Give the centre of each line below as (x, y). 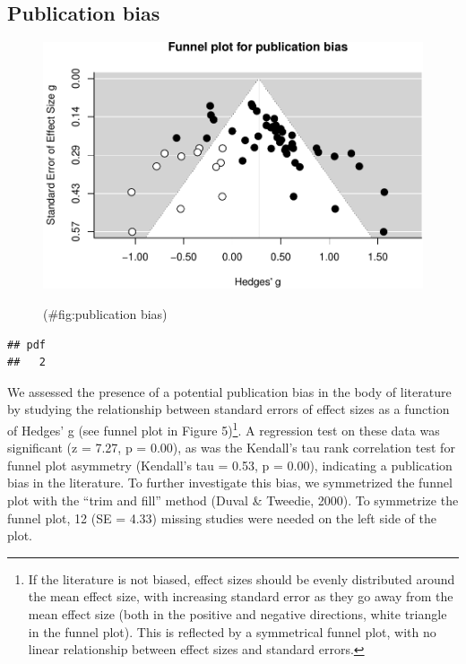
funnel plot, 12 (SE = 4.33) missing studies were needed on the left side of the (222, 517)
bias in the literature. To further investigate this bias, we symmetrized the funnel (230, 483)
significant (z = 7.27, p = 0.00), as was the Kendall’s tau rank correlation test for (231, 448)
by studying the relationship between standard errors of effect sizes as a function (229, 409)
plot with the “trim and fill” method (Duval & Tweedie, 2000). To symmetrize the (233, 500)
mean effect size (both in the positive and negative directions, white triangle (237, 614)
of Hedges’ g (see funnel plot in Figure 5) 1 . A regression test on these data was (224, 429)
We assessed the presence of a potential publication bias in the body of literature (229, 391)
